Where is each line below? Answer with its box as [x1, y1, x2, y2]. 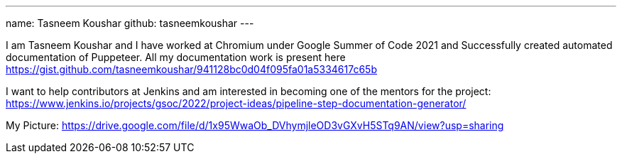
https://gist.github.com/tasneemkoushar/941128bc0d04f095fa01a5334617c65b [6, 63, 377, 75]
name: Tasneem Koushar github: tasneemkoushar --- [6, 17, 254, 29]
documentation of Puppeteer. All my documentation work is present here [6, 51, 346, 63]
